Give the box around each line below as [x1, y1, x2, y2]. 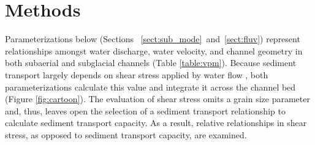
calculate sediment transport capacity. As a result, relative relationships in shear [5, 116, 307, 129]
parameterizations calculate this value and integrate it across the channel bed [5, 80, 296, 93]
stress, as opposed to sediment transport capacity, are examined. [5, 128, 247, 141]
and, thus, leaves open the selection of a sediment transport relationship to [5, 104, 286, 117]
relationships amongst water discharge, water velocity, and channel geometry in [5, 44, 303, 57]
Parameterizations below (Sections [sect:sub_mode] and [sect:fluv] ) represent [5, 32, 300, 45]
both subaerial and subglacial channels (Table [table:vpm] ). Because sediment [5, 56, 297, 69]
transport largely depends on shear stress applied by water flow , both [5, 68, 268, 81]
